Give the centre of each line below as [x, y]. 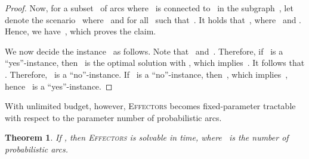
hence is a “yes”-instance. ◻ [59, 86]
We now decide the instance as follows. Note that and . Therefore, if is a [144, 51]
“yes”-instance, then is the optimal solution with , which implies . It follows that [155, 63]
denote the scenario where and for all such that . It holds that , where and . [153, 19]
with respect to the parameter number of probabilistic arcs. [113, 117]
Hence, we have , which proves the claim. [81, 31]
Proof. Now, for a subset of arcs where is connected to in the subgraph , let [149, 8]
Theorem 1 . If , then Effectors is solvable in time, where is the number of [147, 137]
